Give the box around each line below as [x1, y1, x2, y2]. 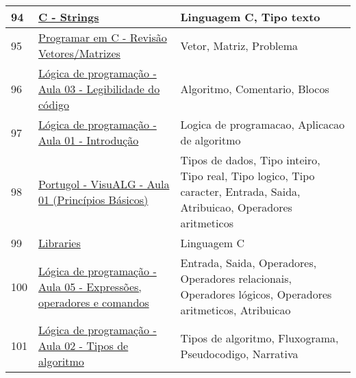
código [38, 97, 69, 112]
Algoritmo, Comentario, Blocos [180, 81, 329, 97]
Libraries [38, 235, 81, 251]
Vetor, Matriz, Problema [180, 37, 298, 53]
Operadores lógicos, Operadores [180, 286, 332, 302]
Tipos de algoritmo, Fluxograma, [180, 329, 339, 346]
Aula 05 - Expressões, [38, 278, 142, 294]
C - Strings [38, 9, 99, 25]
